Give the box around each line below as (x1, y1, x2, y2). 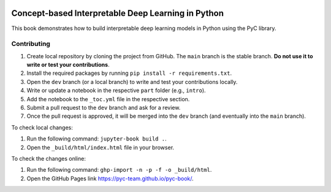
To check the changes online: (11, 155, 86, 162)
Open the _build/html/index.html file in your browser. (26, 144, 175, 151)
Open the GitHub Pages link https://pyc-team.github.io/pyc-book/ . (26, 175, 194, 182)
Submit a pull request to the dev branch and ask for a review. (26, 104, 181, 111)
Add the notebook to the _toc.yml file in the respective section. (26, 95, 190, 102)
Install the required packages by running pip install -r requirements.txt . (26, 69, 232, 77)
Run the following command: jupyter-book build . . (26, 135, 167, 142)
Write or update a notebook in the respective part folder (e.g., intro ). (26, 86, 206, 94)
